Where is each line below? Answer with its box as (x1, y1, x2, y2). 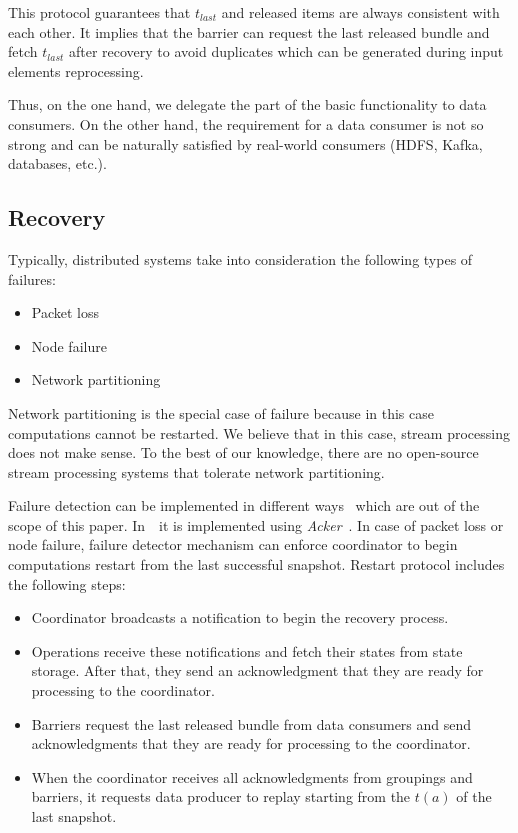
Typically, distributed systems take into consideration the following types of (8, 248, 473, 269)
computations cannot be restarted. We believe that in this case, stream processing (8, 422, 510, 443)
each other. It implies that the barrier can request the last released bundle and (8, 21, 490, 42)
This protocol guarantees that (8, 2, 191, 22)
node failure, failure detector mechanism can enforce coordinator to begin (8, 534, 458, 555)
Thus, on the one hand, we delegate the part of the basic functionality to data (8, 94, 487, 115)
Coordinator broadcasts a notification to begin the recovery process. (31, 607, 449, 628)
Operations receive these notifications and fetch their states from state (31, 640, 463, 661)
